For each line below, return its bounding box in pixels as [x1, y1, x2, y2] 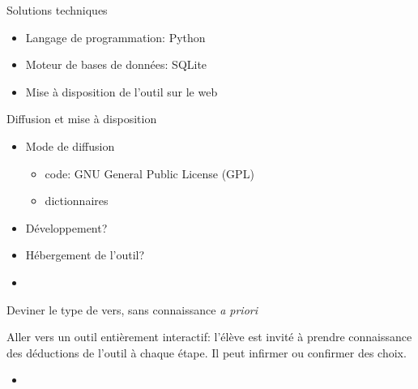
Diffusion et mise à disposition [6, 110, 157, 127]
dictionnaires [45, 192, 109, 209]
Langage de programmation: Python [25, 28, 206, 45]
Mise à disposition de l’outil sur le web [25, 83, 218, 100]
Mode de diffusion [25, 137, 115, 154]
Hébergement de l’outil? [25, 246, 145, 263]
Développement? [25, 219, 108, 236]
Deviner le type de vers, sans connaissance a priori [6, 301, 258, 318]
